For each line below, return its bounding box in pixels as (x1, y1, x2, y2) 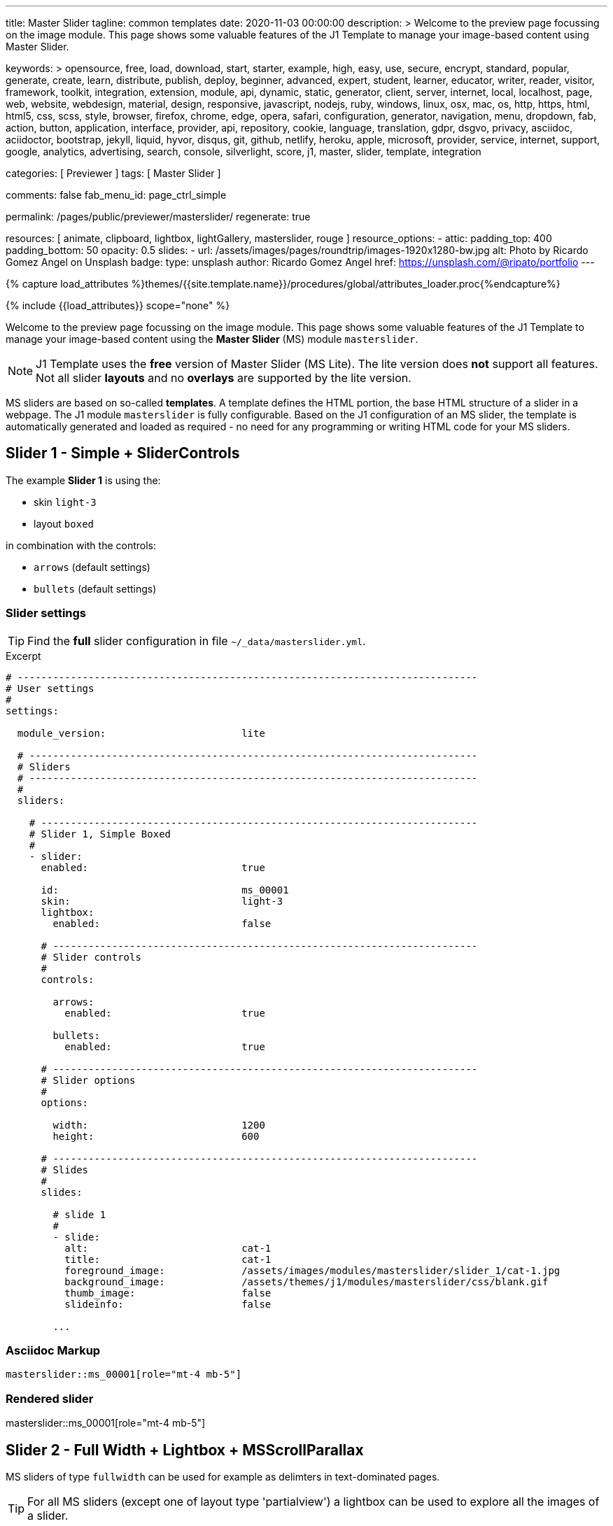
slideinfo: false (64, 1298, 272, 1310)
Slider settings (6, 606, 87, 621)
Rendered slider (6, 1391, 94, 1406)
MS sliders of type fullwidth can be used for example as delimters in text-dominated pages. (6, 1470, 440, 1483)
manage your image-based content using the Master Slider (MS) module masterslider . (6, 333, 418, 345)
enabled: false (52, 917, 272, 929)
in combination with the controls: (6, 539, 157, 551)
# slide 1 (52, 1208, 106, 1220)
